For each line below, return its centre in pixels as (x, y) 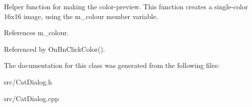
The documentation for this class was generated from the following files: (112, 65)
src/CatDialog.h (28, 81)
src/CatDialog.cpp (31, 98)
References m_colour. (36, 32)
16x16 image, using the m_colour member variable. (81, 16)
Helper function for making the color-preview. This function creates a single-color (126, 6)
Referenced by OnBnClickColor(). (55, 49)
